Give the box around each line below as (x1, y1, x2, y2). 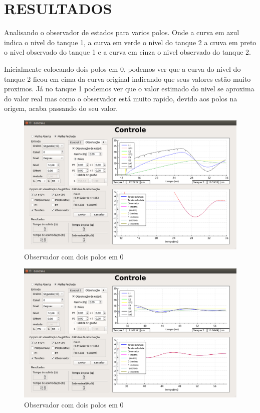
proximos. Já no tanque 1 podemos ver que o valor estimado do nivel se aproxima (4, 83, 254, 94)
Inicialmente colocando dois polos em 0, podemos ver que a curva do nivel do (4, 63, 241, 74)
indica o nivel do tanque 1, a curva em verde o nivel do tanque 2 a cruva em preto (4, 37, 256, 47)
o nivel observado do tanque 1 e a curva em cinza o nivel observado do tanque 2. (4, 47, 251, 57)
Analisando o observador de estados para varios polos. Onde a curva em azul (4, 27, 239, 38)
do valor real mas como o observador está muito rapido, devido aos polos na (4, 93, 237, 103)
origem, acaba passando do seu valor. (4, 103, 118, 113)
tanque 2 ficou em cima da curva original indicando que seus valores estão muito (4, 73, 251, 84)
